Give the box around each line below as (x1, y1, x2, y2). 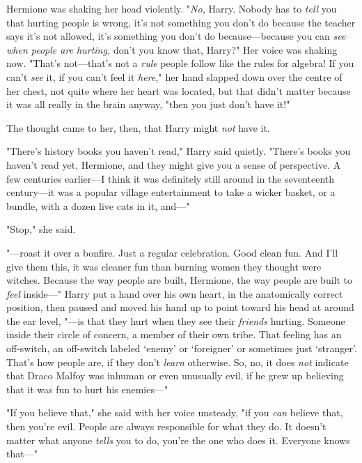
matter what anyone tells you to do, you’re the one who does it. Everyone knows (6, 432, 350, 447)
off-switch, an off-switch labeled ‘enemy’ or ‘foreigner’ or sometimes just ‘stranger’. (6, 341, 357, 356)
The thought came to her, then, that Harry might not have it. (6, 120, 270, 135)
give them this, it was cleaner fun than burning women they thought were (6, 259, 322, 273)
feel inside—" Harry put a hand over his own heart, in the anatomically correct (6, 286, 343, 301)
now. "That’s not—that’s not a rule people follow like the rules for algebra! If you (6, 56, 354, 70)
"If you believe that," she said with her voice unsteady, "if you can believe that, (6, 405, 343, 420)
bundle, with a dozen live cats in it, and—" (6, 198, 190, 213)
